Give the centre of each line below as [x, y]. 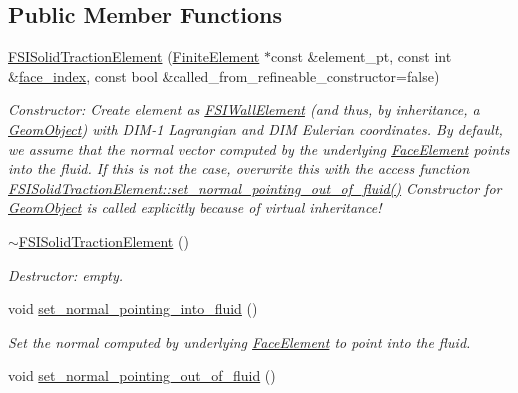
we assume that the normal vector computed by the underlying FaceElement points [259, 148]
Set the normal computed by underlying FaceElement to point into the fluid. [239, 341]
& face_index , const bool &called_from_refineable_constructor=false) [224, 75]
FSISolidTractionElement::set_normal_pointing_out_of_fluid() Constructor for [255, 187]
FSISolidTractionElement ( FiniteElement [134, 56]
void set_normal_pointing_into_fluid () [133, 308]
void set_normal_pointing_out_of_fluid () [142, 375]
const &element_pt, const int [361, 56]
